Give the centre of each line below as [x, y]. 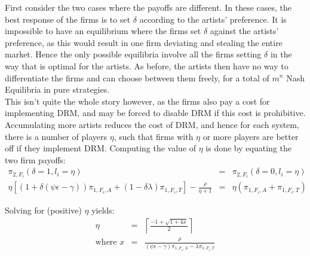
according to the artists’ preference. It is [213, 19]
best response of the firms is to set [68, 19]
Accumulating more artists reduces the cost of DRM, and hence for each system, [152, 124]
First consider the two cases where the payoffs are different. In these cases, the [148, 7]
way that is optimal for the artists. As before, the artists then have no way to [147, 65]
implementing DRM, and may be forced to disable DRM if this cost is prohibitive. [155, 113]
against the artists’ [244, 31]
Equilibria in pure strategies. [57, 89]
